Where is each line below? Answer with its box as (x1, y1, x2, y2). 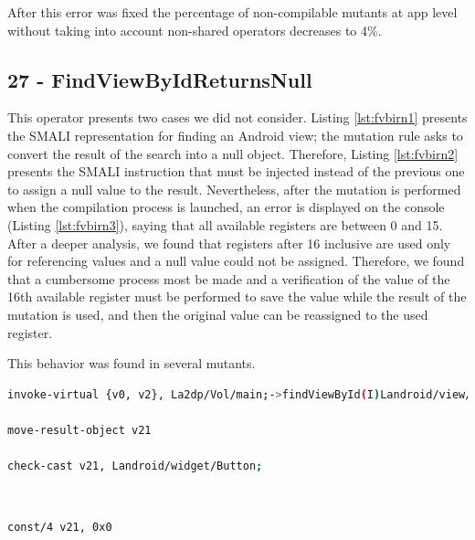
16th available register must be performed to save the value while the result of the (7, 287, 467, 306)
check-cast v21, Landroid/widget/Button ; (7, 460, 263, 473)
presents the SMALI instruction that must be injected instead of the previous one (7, 162, 465, 181)
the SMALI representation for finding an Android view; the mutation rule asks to (7, 125, 463, 144)
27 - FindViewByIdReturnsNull (7, 65, 312, 93)
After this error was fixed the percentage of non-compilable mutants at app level (7, 3, 458, 21)
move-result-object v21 (7, 423, 152, 437)
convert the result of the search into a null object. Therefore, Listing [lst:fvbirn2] (7, 143, 459, 163)
